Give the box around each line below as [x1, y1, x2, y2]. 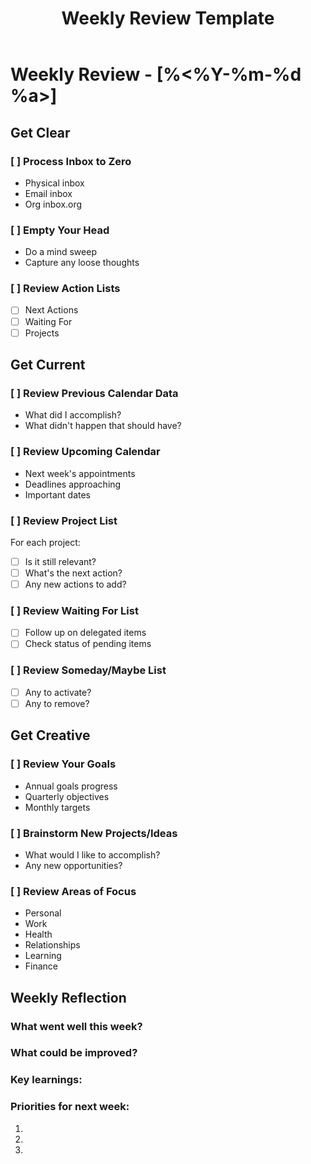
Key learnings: [10, 1073, 83, 1087]
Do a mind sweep [24, 246, 97, 258]
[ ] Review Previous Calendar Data [10, 386, 179, 400]
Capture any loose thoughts [24, 257, 140, 269]
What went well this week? [10, 1019, 143, 1033]
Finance [24, 960, 59, 972]
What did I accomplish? [24, 409, 122, 421]
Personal [24, 907, 62, 919]
